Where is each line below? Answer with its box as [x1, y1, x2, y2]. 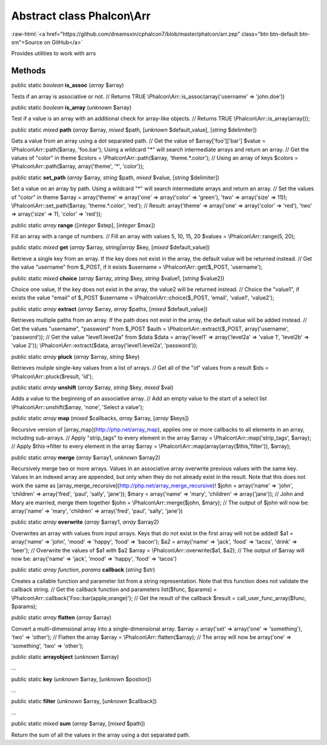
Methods [11, 65, 46, 76]
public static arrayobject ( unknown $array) [11, 653, 119, 660]
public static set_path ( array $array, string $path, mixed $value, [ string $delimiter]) [11, 173, 220, 181]
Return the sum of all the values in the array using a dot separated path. [11, 731, 190, 738]
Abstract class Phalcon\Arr [11, 9, 151, 22]
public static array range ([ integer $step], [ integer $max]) [11, 221, 156, 229]
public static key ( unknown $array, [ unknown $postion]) [11, 675, 151, 683]
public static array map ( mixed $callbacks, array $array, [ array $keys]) [11, 415, 189, 422]
